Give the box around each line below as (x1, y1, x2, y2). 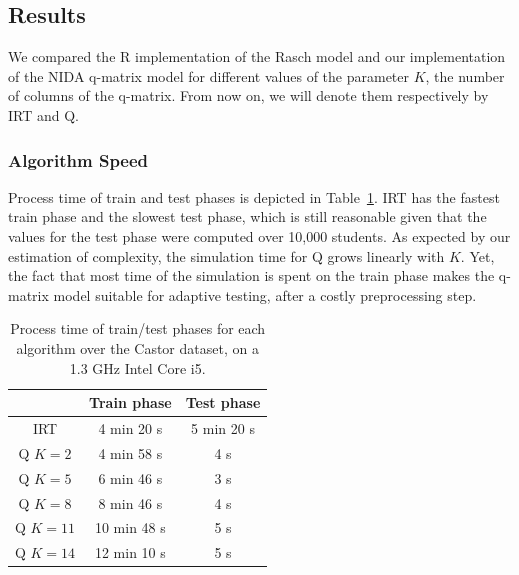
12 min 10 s (94, 542, 166, 563)
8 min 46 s (98, 492, 163, 513)
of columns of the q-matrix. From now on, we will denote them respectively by (8, 85, 489, 106)
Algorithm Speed (8, 147, 149, 172)
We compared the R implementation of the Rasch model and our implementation (8, 46, 506, 67)
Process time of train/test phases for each (10, 318, 266, 339)
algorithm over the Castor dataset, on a (16, 337, 259, 358)
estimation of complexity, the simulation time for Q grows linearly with (8, 245, 445, 266)
